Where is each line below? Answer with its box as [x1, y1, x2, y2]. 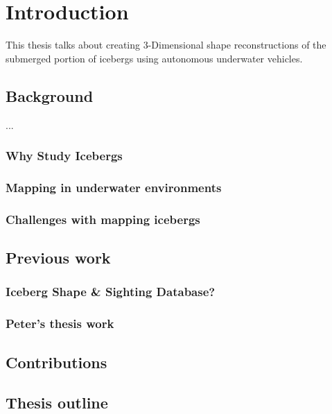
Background [6, 85, 94, 106]
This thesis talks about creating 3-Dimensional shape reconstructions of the [6, 37, 326, 52]
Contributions [6, 351, 107, 372]
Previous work [6, 247, 111, 268]
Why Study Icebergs [6, 147, 123, 164]
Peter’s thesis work [6, 315, 114, 332]
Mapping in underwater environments [6, 178, 222, 196]
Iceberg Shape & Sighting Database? [6, 283, 216, 300]
